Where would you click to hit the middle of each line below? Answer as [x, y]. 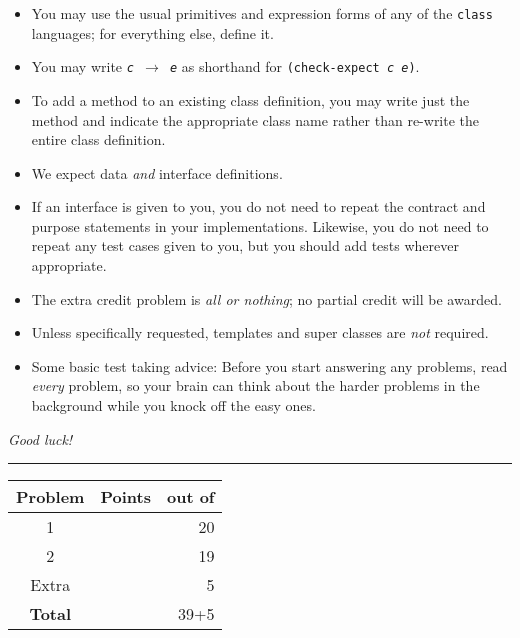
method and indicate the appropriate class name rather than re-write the [255, 119]
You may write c [82, 66]
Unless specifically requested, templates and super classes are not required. [260, 332]
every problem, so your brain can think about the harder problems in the [255, 385]
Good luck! [40, 438]
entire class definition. [98, 139]
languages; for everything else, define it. [152, 32]
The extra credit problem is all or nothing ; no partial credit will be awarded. [266, 298]
